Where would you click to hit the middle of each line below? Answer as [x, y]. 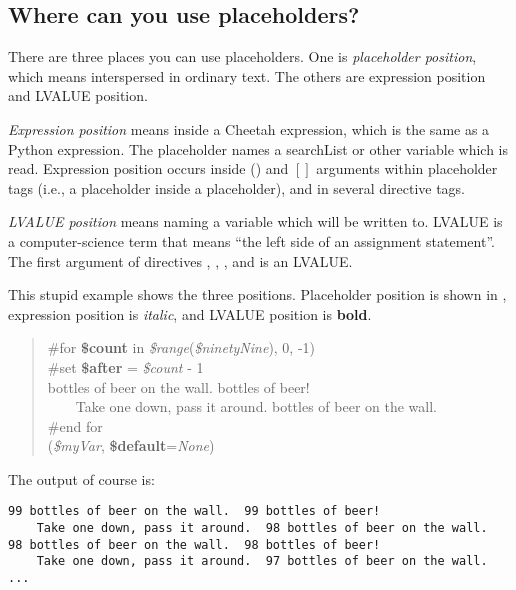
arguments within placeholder [407, 168]
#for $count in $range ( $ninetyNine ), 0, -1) [181, 347]
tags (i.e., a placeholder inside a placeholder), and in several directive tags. [237, 187]
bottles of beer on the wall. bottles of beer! [178, 386]
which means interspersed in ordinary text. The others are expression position [247, 75]
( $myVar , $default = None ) [131, 445]
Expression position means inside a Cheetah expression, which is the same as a [249, 128]
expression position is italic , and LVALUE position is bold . [190, 313]
